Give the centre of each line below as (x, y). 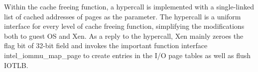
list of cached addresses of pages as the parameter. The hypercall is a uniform (123, 16)
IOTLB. (16, 65)
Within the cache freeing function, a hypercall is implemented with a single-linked (129, 6)
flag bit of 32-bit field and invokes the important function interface (106, 45)
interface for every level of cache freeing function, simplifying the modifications (124, 26)
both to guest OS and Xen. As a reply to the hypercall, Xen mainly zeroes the (124, 36)
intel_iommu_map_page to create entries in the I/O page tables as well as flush (128, 55)
